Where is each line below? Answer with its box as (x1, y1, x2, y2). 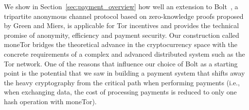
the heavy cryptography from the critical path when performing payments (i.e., (4, 77, 240, 87)
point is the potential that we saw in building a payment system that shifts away (4, 68, 245, 78)
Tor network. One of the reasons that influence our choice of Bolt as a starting (4, 58, 238, 68)
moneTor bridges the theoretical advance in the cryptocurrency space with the (4, 39, 237, 49)
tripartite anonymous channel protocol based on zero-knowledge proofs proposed (4, 11, 244, 21)
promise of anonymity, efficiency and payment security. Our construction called (4, 30, 239, 40)
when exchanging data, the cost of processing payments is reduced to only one (4, 87, 237, 97)
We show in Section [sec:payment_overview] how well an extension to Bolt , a (4, 1, 238, 11)
